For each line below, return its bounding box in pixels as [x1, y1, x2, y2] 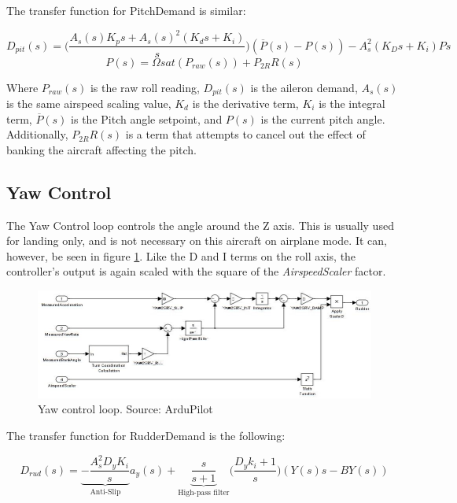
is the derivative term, [192, 95, 299, 112]
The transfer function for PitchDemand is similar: [6, 2, 246, 18]
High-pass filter [178, 489, 230, 497]
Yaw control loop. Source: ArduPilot [38, 401, 213, 417]
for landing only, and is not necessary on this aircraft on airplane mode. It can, [6, 232, 387, 249]
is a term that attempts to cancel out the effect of [125, 126, 366, 142]
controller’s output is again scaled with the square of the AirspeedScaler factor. [6, 263, 386, 279]
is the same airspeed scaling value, [6, 95, 171, 112]
